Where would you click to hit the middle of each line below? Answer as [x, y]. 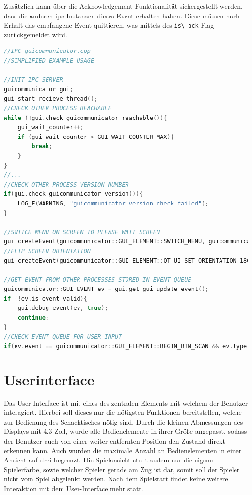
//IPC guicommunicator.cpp [47, 51]
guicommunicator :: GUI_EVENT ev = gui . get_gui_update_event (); [106, 289]
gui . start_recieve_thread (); [51, 99]
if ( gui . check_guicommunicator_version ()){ [73, 194]
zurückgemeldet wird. [36, 34]
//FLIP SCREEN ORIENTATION [47, 251]
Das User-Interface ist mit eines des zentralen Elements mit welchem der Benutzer [126, 402]
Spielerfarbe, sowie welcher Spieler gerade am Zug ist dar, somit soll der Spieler [122, 469]
